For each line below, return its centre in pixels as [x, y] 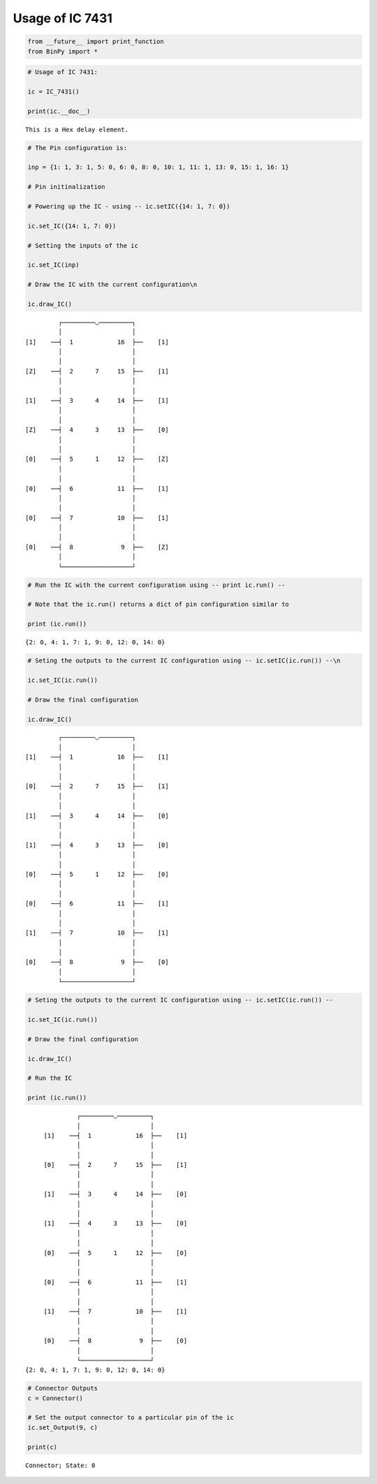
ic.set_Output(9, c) [62, 1427]
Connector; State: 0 [60, 1465]
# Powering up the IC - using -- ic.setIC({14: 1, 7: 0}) [129, 206]
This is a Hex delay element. [77, 129]
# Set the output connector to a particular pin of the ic [131, 1418]
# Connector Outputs [62, 1388]
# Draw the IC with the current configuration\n [112, 285]
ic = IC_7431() [53, 91]
